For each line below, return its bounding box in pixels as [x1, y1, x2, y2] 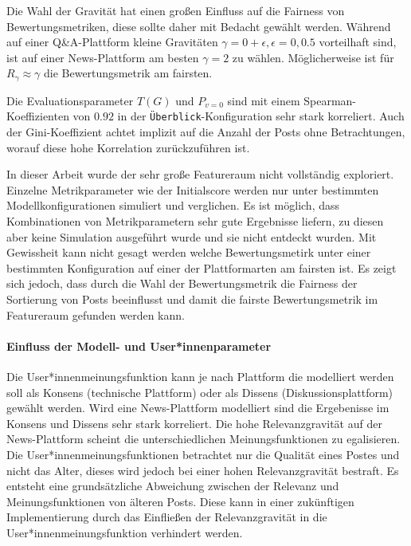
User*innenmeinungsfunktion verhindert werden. [6, 524, 243, 540]
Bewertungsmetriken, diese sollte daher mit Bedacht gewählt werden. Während [6, 18, 391, 34]
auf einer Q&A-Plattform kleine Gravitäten [6, 33, 218, 50]
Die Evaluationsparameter [6, 92, 134, 108]
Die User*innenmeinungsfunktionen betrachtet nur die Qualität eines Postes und [6, 446, 400, 462]
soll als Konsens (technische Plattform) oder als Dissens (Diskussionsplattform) [6, 383, 393, 400]
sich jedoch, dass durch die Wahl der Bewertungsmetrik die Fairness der [6, 275, 358, 292]
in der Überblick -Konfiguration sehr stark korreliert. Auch [117, 108, 405, 124]
